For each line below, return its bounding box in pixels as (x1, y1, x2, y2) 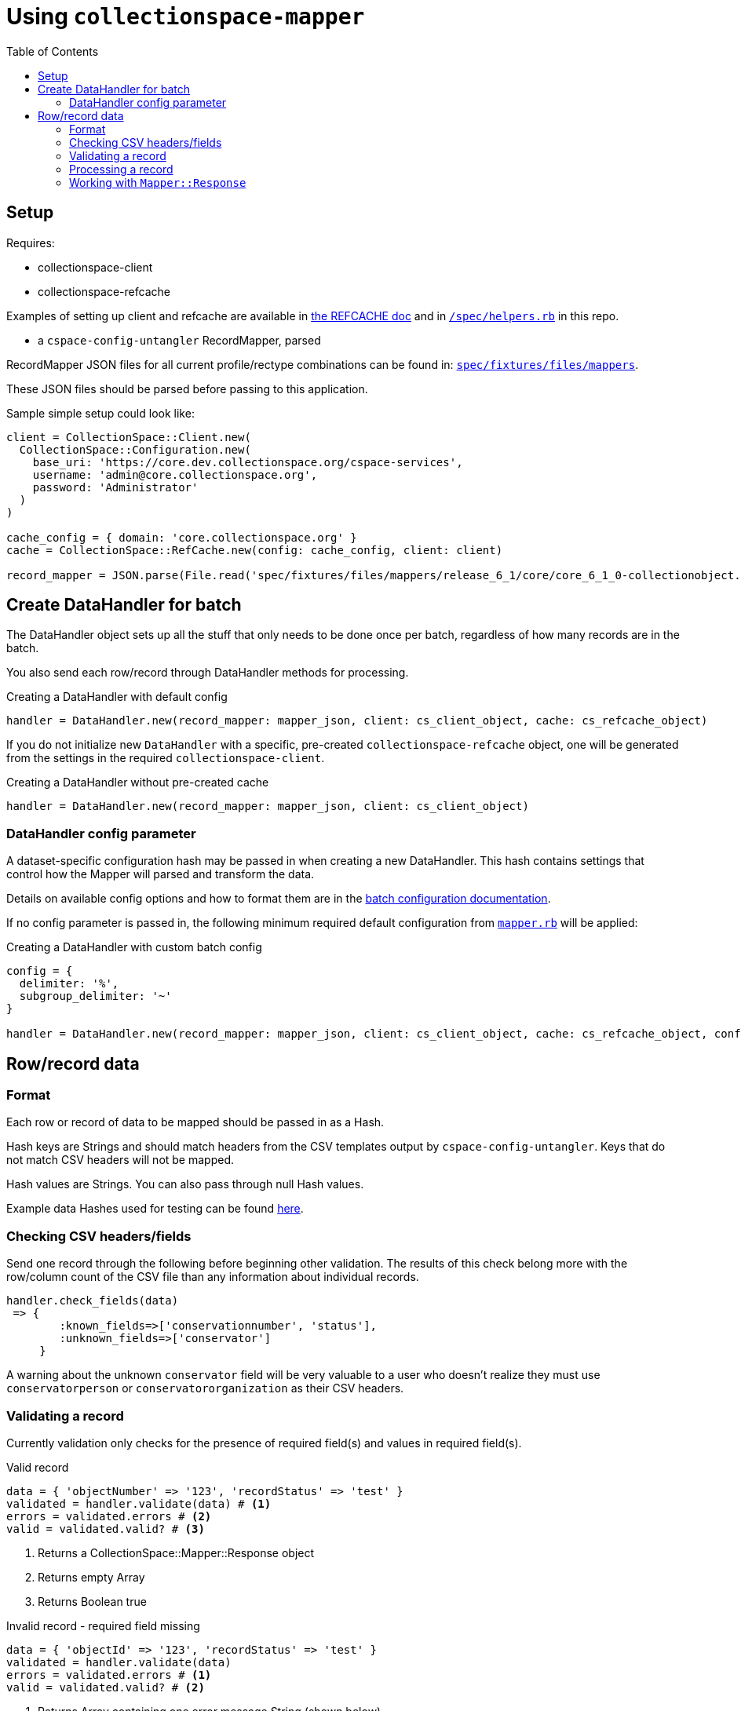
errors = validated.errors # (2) (6, 1509, 212, 1523)
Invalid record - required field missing (6, 1618, 200, 1633)
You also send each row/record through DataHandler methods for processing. (6, 666, 409, 680)
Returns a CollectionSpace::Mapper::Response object (38, 1545, 315, 1560)
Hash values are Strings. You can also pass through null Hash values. (6, 1177, 364, 1191)
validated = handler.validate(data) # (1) (6, 1497, 272, 1510)
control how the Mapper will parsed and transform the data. (6, 867, 315, 881)
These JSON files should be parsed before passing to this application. (6, 381, 368, 396)
